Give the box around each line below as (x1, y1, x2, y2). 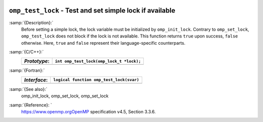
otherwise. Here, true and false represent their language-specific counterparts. (21, 40, 186, 46)
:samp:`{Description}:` (9, 19, 54, 25)
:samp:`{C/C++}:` (9, 49, 44, 55)
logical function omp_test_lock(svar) (53, 77, 139, 83)
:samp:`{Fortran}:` (9, 68, 45, 73)
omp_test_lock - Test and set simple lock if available (9, 6, 175, 15)
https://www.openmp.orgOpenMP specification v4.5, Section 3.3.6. (21, 109, 156, 115)
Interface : (24, 76, 48, 83)
